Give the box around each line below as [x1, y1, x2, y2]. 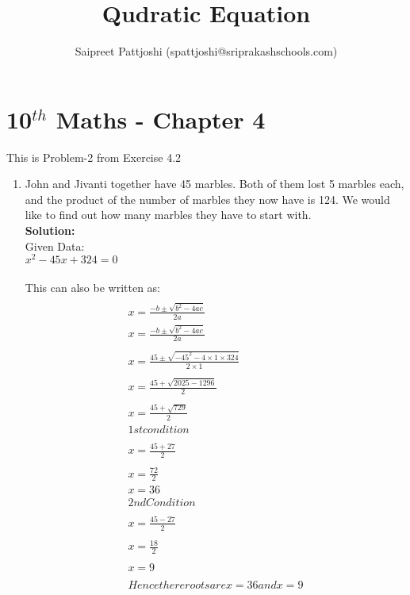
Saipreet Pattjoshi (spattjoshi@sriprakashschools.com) [75, 43, 338, 59]
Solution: [25, 222, 75, 239]
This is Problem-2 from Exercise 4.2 [6, 148, 182, 165]
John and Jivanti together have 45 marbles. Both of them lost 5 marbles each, [25, 175, 404, 192]
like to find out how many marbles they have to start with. [25, 206, 312, 223]
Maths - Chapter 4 [56, 102, 266, 135]
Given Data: [25, 237, 85, 254]
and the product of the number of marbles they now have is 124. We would [25, 190, 390, 207]
